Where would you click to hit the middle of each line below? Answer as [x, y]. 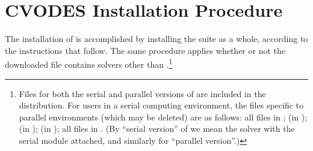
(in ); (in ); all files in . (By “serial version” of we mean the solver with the [157, 129]
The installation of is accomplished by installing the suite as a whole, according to [156, 39]
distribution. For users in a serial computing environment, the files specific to [161, 105]
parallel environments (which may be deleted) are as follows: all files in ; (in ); [163, 117]
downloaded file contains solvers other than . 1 [89, 63]
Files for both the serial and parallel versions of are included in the [142, 93]
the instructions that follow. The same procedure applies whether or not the [145, 50]
